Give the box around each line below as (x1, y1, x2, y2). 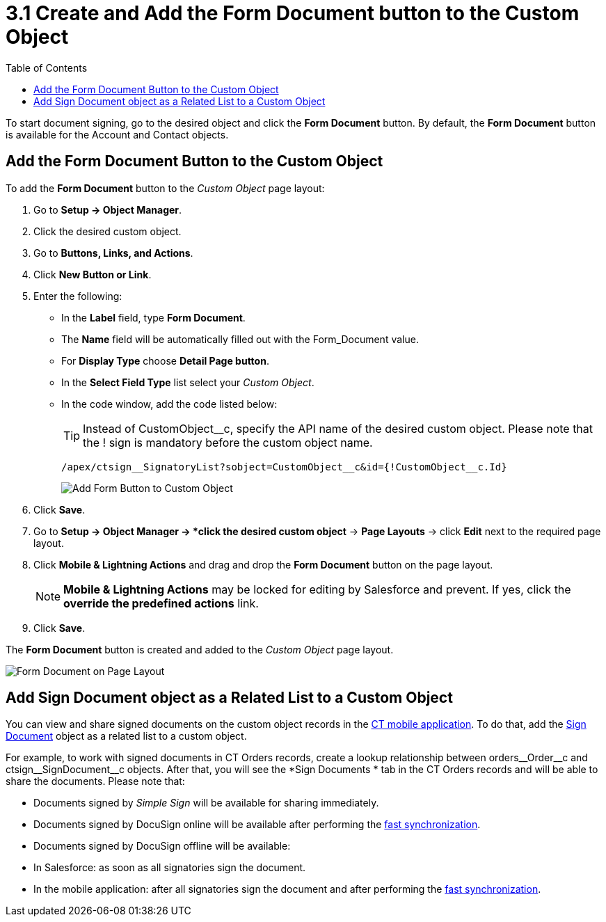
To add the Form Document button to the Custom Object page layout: (6, 182, 325, 194)
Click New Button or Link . (33, 268, 152, 280)
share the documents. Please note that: (6, 775, 185, 788)
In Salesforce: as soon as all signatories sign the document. (33, 861, 306, 874)
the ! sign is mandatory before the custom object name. (83, 435, 373, 450)
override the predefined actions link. (63, 596, 259, 610)
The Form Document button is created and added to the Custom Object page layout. (6, 643, 394, 655)
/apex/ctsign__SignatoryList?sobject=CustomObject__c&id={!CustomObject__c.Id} (61, 461, 507, 472)
